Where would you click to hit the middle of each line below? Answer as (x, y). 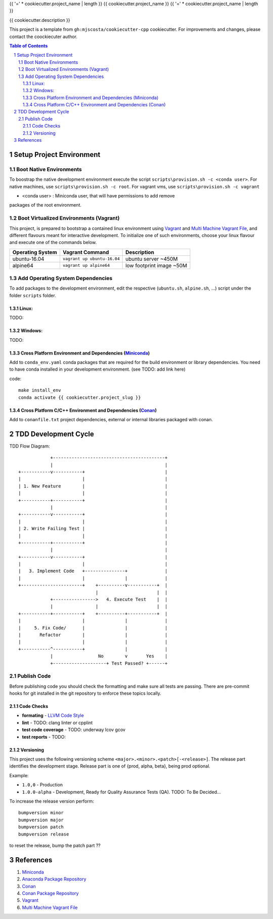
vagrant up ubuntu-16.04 (91, 259)
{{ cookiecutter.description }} (40, 20)
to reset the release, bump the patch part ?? (55, 845)
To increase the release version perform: (52, 801)
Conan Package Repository (50, 893)
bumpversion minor (41, 813)
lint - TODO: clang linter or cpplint (57, 723)
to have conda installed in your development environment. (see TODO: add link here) (97, 369)
